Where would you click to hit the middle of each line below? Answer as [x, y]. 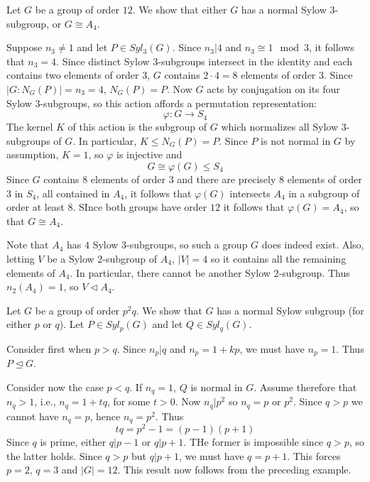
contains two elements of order [73, 75]
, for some [129, 401]
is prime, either [73, 442]
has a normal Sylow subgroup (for [290, 310]
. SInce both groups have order [140, 207]
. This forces [314, 455]
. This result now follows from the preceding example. [234, 470]
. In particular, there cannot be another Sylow [170, 272]
